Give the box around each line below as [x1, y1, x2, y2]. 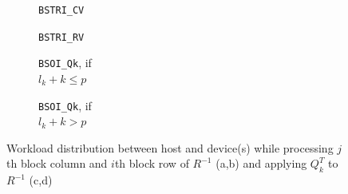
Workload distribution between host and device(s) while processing [6, 139, 334, 156]
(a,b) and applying [216, 155, 307, 172]
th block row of [114, 155, 189, 172]
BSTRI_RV [38, 31, 85, 43]
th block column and [6, 155, 108, 172]
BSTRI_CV [38, 5, 85, 16]
